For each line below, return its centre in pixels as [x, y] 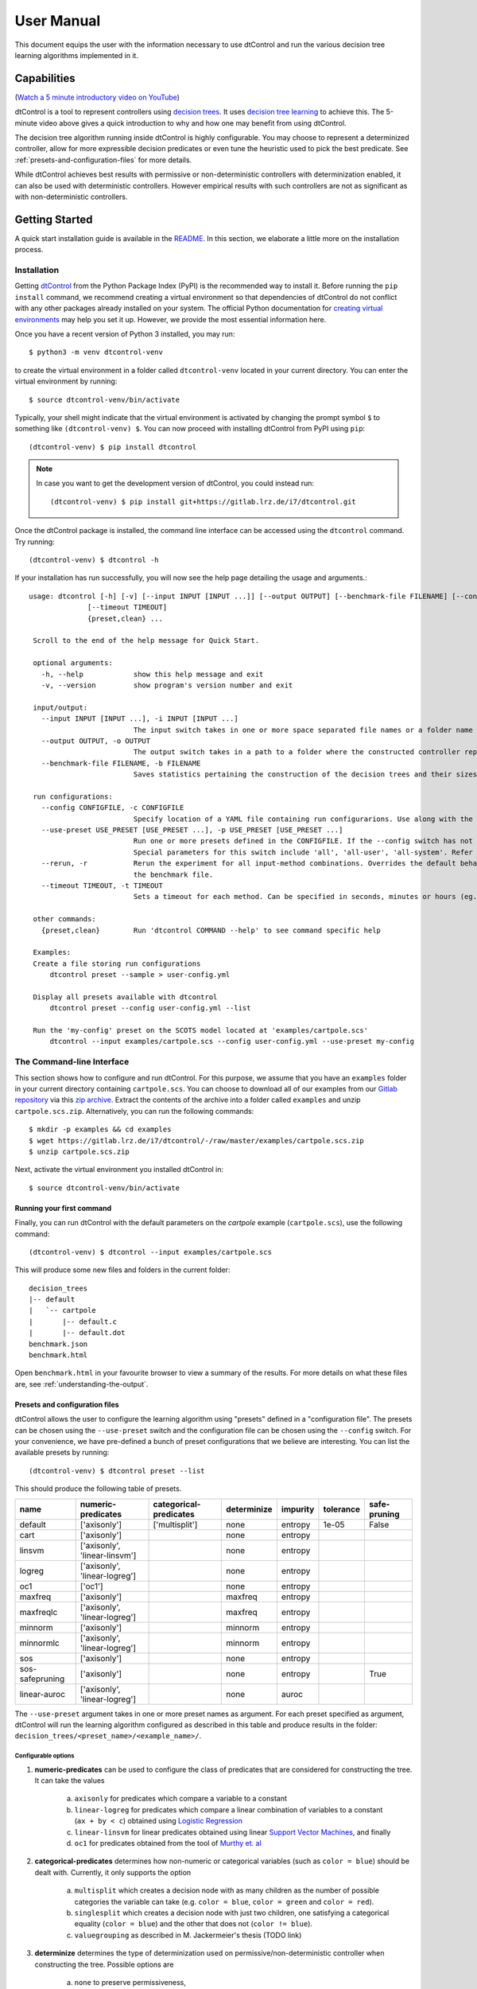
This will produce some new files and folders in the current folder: [122, 1270]
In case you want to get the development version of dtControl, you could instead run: [175, 483]
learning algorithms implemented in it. [77, 55]
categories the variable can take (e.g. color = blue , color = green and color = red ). [224, 1901]
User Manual [58, 21]
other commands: [64, 919]
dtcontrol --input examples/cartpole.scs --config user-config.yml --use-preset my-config [232, 1041]
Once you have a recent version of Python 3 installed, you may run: [125, 333]
